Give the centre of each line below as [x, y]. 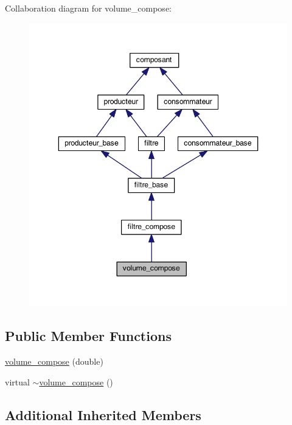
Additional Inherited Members [103, 414]
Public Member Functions [88, 336]
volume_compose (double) [54, 361]
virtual [17, 381]
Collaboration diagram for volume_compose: [88, 8]
